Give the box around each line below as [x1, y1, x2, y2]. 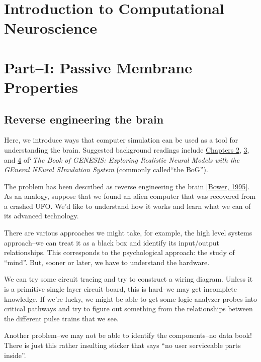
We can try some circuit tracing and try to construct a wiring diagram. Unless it [4, 274, 253, 284]
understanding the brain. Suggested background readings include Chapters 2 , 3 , [4, 144, 249, 155]
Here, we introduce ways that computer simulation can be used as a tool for [4, 135, 238, 145]
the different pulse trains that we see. [4, 313, 119, 323]
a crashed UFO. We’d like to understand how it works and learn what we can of [4, 200, 251, 211]
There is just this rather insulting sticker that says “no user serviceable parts [4, 340, 241, 350]
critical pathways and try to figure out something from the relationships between [4, 303, 253, 314]
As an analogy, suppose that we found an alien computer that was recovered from [4, 191, 256, 201]
